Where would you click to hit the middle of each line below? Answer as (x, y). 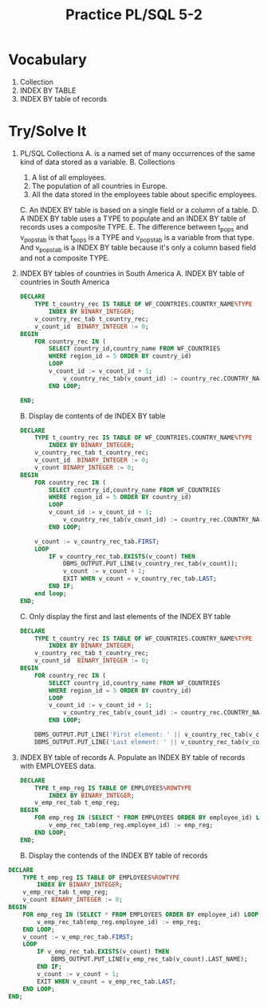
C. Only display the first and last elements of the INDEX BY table (125, 616)
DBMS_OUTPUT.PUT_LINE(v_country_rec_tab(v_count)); (150, 564)
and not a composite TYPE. (65, 258)
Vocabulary (47, 60)
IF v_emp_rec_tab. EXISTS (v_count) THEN (103, 952)
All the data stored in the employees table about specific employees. (144, 194)
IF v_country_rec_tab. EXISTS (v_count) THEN (122, 556)
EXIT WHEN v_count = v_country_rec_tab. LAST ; (140, 579)
